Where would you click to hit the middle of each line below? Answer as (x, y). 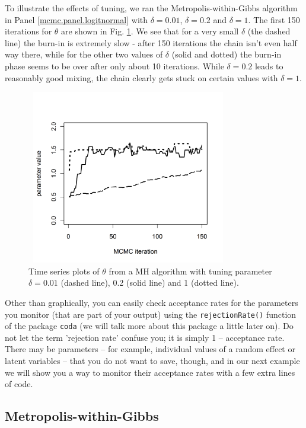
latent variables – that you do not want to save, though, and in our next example (152, 361)
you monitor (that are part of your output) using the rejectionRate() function (151, 314)
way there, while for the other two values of (84, 54)
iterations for (28, 31)
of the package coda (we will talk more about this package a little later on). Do (149, 326)
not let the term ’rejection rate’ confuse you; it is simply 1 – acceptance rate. (145, 337)
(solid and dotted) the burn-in (227, 54)
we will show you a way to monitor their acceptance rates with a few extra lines (150, 372)
